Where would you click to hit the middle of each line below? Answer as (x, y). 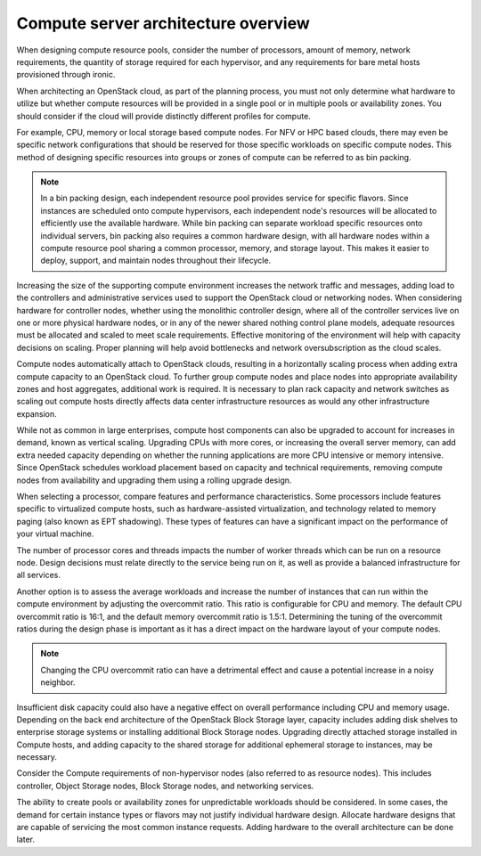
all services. (39, 575)
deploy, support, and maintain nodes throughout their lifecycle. (156, 261)
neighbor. (58, 682)
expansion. (37, 413)
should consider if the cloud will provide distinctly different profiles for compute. (163, 116)
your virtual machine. (55, 534)
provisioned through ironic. (66, 75)
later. (26, 840)
